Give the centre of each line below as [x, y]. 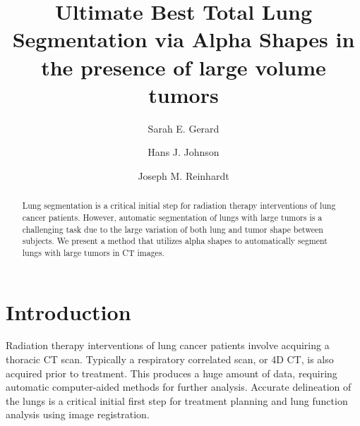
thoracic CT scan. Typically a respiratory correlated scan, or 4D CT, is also [170, 359]
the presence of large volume [184, 67]
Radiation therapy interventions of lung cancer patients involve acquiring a [168, 345]
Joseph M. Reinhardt [184, 175]
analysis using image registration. [78, 414]
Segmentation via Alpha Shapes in [184, 39]
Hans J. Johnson [184, 152]
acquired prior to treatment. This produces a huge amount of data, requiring [172, 373]
